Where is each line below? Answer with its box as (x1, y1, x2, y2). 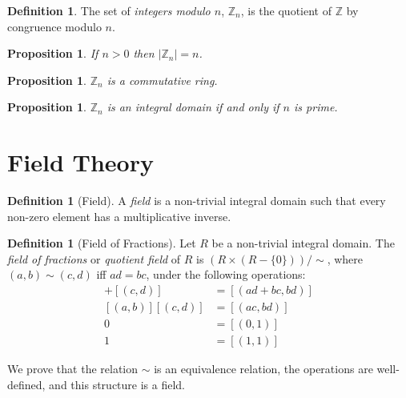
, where (327, 250, 364, 267)
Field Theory (7, 146, 154, 179)
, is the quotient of (240, 2, 332, 18)
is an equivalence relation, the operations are (154, 360, 373, 377)
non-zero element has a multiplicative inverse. (7, 207, 231, 224)
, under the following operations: (146, 266, 306, 283)
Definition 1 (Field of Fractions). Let (7, 235, 196, 251)
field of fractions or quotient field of (7, 250, 181, 267)
